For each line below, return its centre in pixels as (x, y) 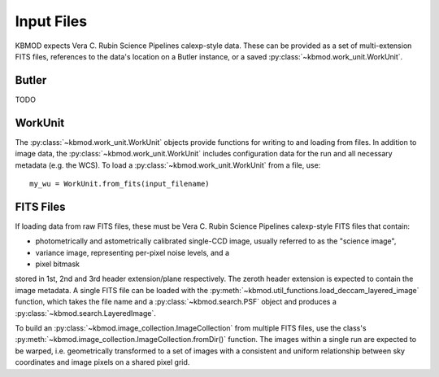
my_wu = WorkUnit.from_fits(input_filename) (120, 184)
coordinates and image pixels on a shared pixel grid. (102, 362)
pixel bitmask (58, 264)
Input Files (51, 21)
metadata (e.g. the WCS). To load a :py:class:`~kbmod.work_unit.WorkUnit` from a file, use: (168, 165)
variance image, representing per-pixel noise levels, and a (132, 252)
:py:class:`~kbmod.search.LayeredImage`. (85, 313)
